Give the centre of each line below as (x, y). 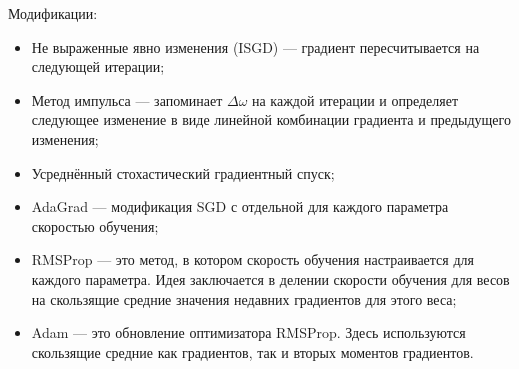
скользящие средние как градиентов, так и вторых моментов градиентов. (252, 351)
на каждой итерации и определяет (355, 99)
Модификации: (53, 13)
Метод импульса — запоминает (127, 99)
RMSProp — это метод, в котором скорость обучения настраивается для (252, 259)
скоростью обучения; (95, 225)
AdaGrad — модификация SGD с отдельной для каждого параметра (240, 206)
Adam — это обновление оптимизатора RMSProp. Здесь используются (248, 332)
